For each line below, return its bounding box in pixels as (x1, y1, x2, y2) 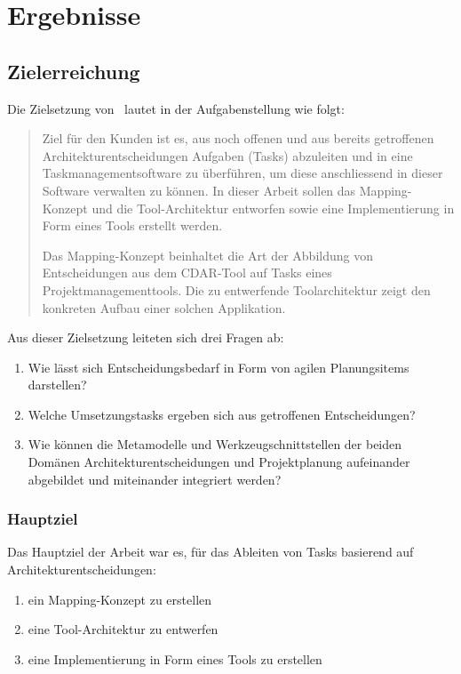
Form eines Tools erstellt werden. (42, 216, 223, 235)
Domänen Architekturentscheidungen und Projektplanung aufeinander (28, 453, 410, 471)
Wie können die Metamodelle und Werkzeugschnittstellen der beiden (28, 435, 402, 453)
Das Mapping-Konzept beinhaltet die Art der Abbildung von (42, 245, 373, 264)
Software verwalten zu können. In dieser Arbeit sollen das (42, 181, 356, 199)
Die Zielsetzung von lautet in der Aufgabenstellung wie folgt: (7, 99, 345, 117)
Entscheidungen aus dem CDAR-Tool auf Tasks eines (42, 263, 332, 282)
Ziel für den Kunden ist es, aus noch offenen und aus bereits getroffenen (42, 129, 434, 148)
